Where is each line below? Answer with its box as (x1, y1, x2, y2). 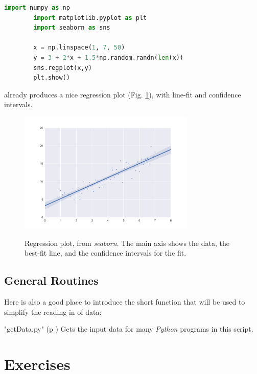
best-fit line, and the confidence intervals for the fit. (25, 247, 186, 258)
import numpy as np (4, 4, 70, 11)
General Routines (4, 272, 99, 288)
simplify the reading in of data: (4, 306, 102, 317)
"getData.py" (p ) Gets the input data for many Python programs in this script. (4, 323, 253, 334)
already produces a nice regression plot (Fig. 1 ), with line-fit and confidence (4, 89, 241, 99)
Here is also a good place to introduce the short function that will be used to (4, 296, 245, 307)
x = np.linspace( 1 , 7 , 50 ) (33, 44, 125, 52)
